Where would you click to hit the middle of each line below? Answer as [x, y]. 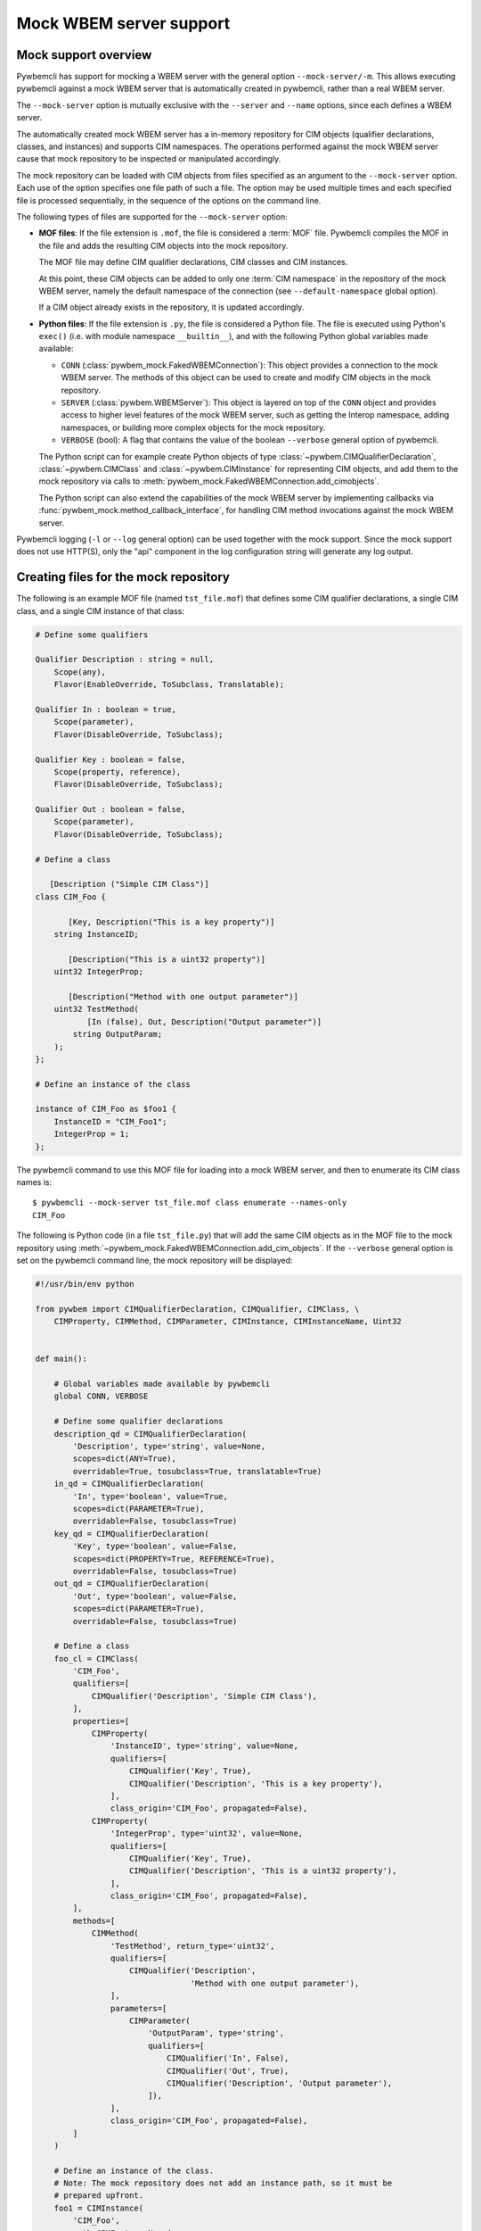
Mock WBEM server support [123, 23]
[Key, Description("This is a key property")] [171, 922]
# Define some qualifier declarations [139, 1422]
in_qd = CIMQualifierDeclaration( [129, 1484]
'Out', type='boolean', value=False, [155, 1596]
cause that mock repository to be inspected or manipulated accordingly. [149, 159]
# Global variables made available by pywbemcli [162, 1384]
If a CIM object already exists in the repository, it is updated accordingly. [171, 307]
